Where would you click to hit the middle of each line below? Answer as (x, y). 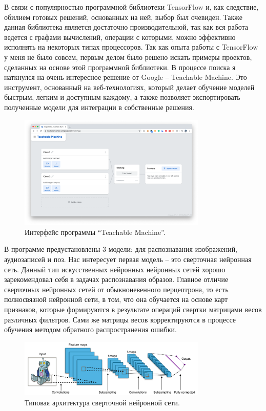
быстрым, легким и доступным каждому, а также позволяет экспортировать (122, 97)
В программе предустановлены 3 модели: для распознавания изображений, (121, 249)
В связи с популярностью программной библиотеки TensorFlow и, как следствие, (131, 7)
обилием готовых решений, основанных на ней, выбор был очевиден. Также (124, 17)
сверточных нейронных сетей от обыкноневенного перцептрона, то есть (116, 289)
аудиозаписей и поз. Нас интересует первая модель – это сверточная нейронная (128, 259)
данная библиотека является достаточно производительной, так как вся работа (126, 27)
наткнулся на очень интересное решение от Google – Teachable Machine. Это (126, 77)
